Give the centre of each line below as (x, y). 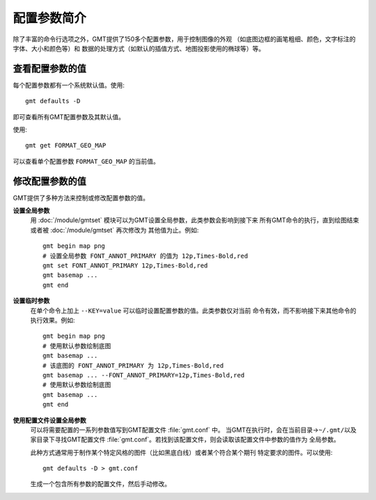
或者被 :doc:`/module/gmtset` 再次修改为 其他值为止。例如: (115, 230)
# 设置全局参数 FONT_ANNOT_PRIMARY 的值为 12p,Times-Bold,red (146, 256)
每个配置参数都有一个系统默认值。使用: (69, 85)
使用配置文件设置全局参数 (49, 420)
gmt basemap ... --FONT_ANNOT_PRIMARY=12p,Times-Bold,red (144, 375)
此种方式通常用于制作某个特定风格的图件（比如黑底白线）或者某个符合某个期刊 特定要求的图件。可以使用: (181, 452)
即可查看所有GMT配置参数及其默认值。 (69, 117)
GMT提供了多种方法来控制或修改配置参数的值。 (81, 198)
